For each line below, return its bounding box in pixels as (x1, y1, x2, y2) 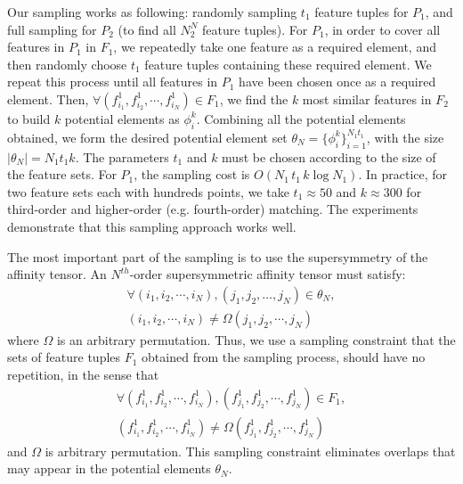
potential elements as (64, 109, 180, 127)
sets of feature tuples (7, 348, 121, 366)
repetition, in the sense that (7, 365, 159, 383)
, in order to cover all (324, 20, 441, 38)
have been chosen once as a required (239, 72, 436, 91)
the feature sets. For (7, 165, 117, 184)
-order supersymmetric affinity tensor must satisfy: (129, 265, 406, 283)
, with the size (366, 127, 444, 146)
